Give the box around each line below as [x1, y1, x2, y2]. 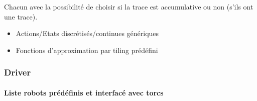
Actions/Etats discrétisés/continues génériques [16, 28, 159, 38]
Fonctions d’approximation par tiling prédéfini [16, 44, 158, 55]
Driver [4, 66, 31, 78]
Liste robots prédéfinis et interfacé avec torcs [4, 87, 164, 97]
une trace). [4, 11, 38, 21]
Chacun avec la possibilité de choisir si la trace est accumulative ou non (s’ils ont [4, 1, 253, 11]
